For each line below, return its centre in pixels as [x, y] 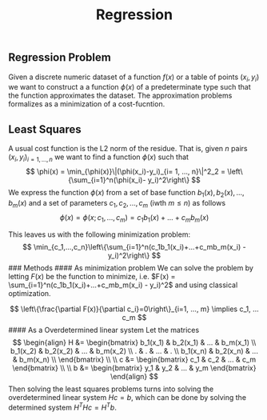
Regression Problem [60, 58]
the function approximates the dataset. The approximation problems [120, 96]
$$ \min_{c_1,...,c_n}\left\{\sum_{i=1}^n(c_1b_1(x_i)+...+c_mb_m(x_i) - [134, 247]
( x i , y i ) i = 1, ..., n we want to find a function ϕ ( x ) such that [99, 158]
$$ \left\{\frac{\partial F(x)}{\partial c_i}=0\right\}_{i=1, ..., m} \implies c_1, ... [134, 309]
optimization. [30, 294]
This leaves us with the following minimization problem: [99, 234]
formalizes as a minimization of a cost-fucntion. [87, 104]
